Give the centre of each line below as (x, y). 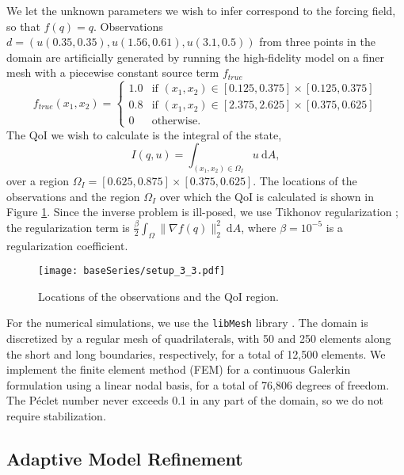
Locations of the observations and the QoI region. (158, 296)
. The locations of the (305, 181)
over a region (38, 181)
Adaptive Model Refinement (125, 459)
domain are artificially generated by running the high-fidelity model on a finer (196, 57)
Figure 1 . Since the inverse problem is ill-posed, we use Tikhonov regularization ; (202, 212)
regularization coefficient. (67, 245)
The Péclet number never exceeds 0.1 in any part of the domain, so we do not (195, 400)
